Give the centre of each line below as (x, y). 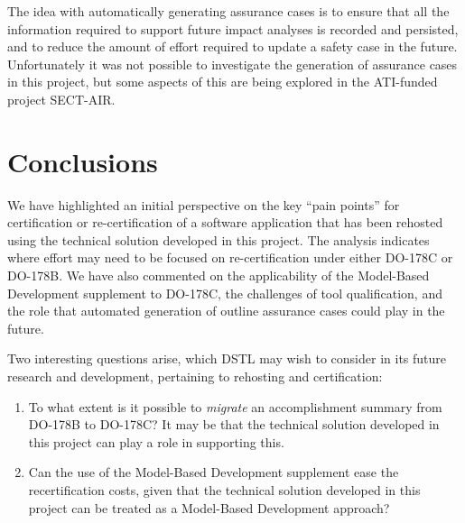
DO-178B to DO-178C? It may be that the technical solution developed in (234, 424)
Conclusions (83, 161)
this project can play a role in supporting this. (156, 441)
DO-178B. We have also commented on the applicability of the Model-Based (219, 275)
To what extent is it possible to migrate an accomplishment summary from (235, 406)
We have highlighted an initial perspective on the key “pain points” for (204, 204)
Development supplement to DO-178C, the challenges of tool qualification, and (225, 293)
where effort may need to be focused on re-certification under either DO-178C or (230, 257)
